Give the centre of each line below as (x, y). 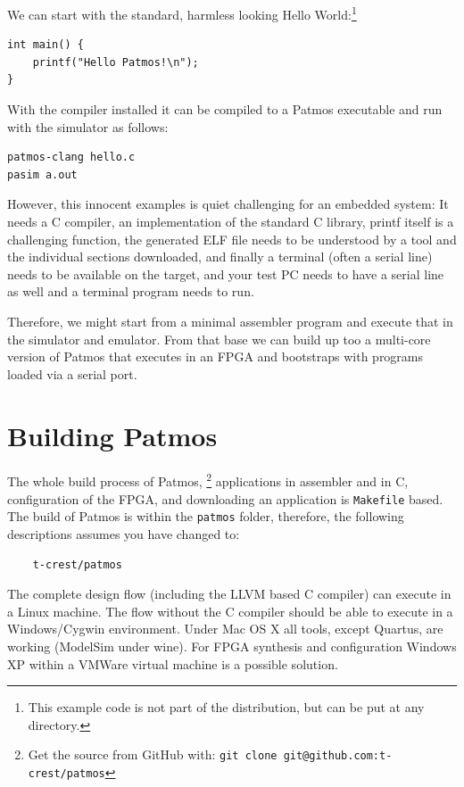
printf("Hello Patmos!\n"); (116, 62)
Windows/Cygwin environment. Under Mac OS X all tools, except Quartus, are (225, 629)
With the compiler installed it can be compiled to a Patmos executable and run (225, 109)
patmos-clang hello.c (71, 157)
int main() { (46, 45)
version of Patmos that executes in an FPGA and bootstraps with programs (215, 356)
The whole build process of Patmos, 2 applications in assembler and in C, (208, 480)
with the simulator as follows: (88, 126)
